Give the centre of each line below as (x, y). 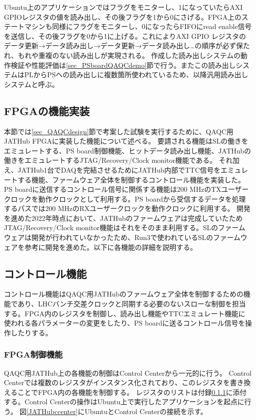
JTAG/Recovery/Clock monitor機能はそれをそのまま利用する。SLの (111, 227)
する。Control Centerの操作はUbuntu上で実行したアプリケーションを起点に (124, 402)
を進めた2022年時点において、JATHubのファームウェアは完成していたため (123, 218)
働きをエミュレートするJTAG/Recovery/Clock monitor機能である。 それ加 (122, 160)
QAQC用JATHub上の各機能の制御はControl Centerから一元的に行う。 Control (128, 373)
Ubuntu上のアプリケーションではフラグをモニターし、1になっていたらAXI (123, 7)
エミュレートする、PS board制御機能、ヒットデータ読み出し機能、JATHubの (128, 150)
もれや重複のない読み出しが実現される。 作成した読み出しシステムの (129, 55)
